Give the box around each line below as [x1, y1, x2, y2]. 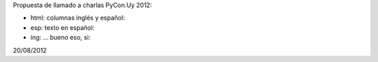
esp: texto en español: [30, 23, 94, 31]
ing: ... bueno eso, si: [30, 33, 91, 42]
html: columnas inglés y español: [30, 14, 125, 22]
